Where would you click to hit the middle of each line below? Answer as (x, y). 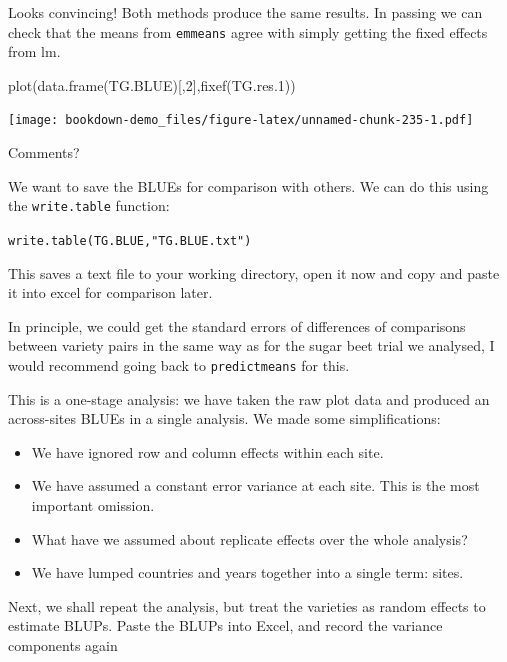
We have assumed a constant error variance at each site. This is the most (255, 485)
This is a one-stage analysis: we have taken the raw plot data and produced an (249, 398)
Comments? (44, 152)
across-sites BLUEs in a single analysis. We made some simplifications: (224, 418)
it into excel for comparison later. (110, 292)
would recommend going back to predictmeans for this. (179, 364)
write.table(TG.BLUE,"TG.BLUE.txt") (130, 240)
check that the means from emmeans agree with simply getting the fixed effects (248, 31)
